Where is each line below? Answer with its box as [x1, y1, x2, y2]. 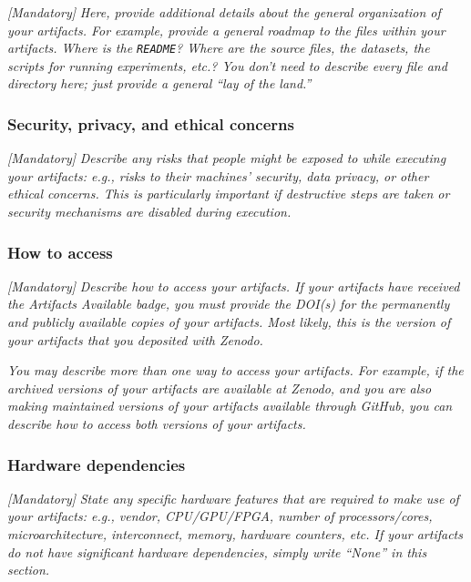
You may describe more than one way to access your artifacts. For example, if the [7, 361, 464, 380]
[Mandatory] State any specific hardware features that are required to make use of [7, 488, 459, 507]
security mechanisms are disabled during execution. [7, 202, 292, 221]
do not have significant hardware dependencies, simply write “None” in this [7, 542, 427, 561]
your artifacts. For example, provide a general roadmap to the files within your [7, 20, 445, 39]
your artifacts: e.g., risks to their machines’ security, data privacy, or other [7, 166, 429, 185]
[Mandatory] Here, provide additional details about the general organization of [7, 3, 441, 21]
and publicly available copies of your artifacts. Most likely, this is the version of [7, 312, 451, 332]
